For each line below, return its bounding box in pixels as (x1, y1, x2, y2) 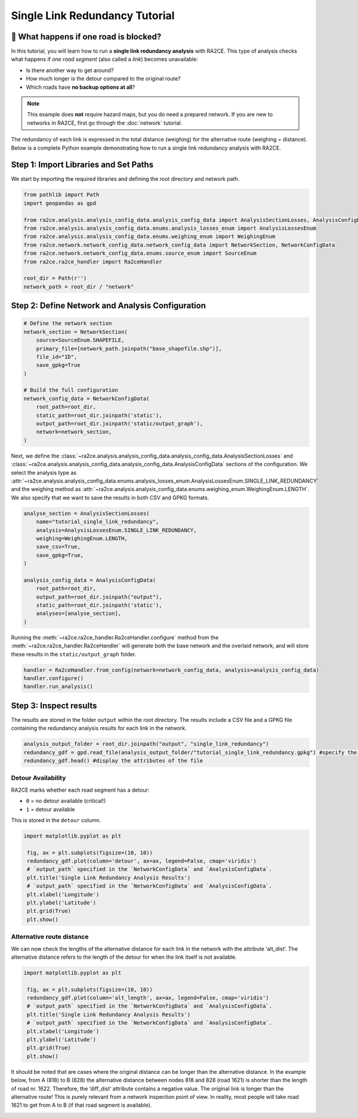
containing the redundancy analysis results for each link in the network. (11, 725, 187, 732)
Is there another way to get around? (26, 66, 114, 74)
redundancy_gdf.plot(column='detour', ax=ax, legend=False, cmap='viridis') (27, 858, 257, 864)
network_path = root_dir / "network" (23, 283, 134, 290)
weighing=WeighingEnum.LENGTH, (36, 535, 128, 542)
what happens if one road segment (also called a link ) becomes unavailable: (11, 55, 198, 63)
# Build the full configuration (23, 387, 119, 394)
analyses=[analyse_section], (36, 610, 122, 617)
